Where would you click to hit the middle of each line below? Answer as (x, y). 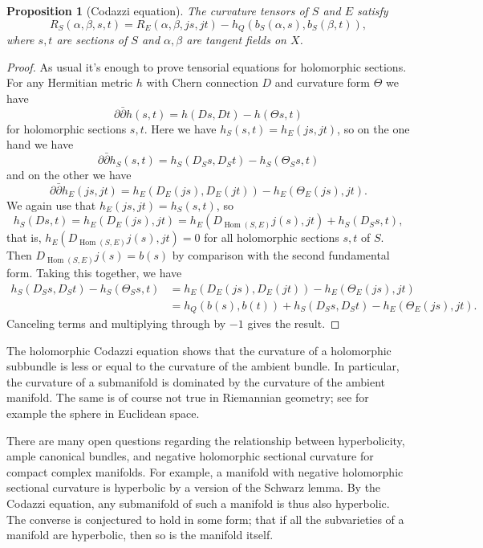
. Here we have (180, 128)
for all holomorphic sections (272, 237)
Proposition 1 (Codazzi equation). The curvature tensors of (157, 10)
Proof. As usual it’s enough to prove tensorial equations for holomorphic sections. (207, 66)
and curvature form (323, 82)
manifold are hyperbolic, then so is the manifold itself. (140, 535)
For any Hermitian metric (70, 82)
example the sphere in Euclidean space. (103, 413)
